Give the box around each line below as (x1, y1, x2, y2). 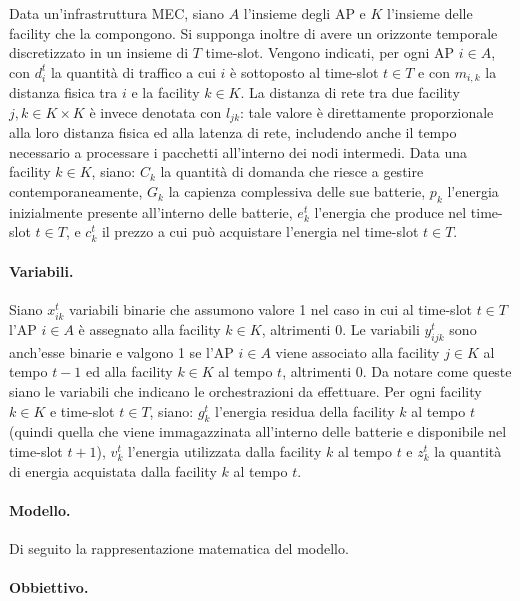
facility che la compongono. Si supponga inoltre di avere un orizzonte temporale (9, 22, 498, 43)
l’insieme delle (387, 3, 473, 23)
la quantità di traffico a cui (50, 61, 216, 82)
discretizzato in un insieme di (9, 42, 189, 63)
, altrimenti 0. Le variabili (261, 319, 420, 339)
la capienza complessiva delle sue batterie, (168, 181, 426, 202)
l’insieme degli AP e (243, 3, 366, 23)
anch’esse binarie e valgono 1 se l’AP (9, 341, 234, 362)
